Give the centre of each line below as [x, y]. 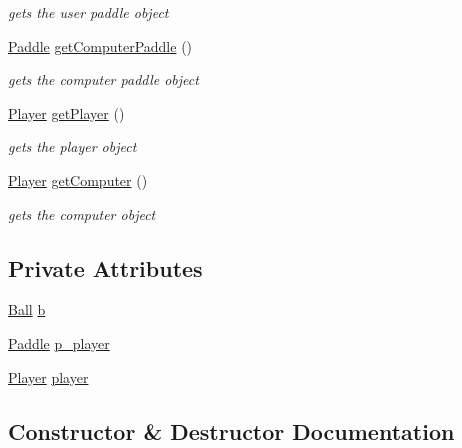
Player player [48, 376]
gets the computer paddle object [103, 79]
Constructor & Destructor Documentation [231, 430]
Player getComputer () [78, 179]
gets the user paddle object [88, 12]
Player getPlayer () [66, 112]
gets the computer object [82, 213]
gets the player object [72, 146]
